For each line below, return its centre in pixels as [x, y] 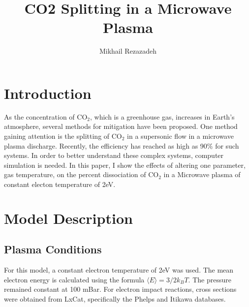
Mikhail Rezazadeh [128, 51]
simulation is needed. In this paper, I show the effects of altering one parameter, [125, 165]
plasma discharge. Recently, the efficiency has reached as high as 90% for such [122, 145]
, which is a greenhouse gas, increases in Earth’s [162, 116]
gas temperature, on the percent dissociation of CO [81, 174]
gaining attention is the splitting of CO [63, 136]
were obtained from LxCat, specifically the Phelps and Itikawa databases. [115, 298]
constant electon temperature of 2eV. [60, 184]
